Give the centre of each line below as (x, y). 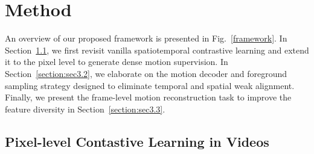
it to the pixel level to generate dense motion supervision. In (117, 62)
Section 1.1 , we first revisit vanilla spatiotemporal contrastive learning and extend (157, 50)
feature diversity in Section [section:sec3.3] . (85, 109)
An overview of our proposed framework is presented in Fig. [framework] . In (146, 38)
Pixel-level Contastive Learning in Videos (137, 141)
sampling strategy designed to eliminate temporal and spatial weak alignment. (150, 85)
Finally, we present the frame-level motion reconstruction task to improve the (148, 97)
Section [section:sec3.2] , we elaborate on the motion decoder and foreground (146, 73)
